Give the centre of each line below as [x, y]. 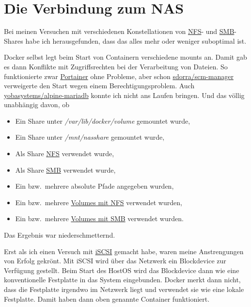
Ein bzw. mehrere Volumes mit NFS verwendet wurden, [99, 202]
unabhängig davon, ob [37, 105]
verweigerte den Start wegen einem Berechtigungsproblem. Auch [99, 86]
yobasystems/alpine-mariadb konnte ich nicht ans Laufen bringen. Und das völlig [124, 95]
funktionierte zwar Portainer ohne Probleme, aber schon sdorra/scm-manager [119, 76]
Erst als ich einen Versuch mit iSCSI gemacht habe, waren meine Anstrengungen [124, 251]
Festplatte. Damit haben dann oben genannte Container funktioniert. [107, 299]
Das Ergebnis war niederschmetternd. [60, 235]
